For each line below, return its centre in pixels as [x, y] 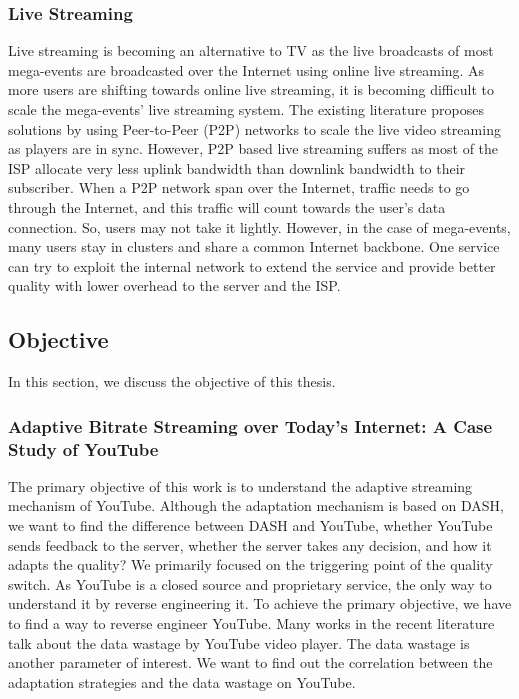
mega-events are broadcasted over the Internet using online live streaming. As [246, 69]
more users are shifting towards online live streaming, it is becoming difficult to [251, 89]
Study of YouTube [83, 448]
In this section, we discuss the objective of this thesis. [172, 381]
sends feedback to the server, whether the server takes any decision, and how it [250, 544]
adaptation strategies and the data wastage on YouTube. [182, 681]
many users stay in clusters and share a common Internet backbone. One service [254, 246]
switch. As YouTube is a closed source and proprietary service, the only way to [250, 583]
